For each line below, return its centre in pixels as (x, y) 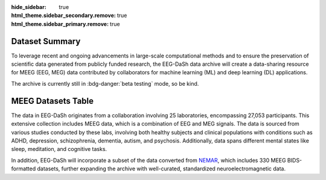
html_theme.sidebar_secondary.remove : (63, 16)
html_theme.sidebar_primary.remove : (60, 24)
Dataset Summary (46, 41)
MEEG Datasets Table (52, 101)
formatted (24, 169)
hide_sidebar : (29, 7)
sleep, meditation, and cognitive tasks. (59, 149)
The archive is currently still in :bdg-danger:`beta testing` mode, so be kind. (105, 83)
